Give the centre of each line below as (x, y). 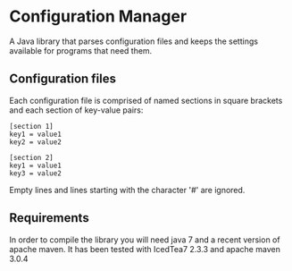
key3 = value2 (36, 173)
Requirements (49, 218)
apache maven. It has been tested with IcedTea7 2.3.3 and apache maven (145, 249)
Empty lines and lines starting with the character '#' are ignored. (127, 190)
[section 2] (31, 157)
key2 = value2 (36, 142)
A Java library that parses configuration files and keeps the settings (134, 41)
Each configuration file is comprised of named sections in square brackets (146, 100)
